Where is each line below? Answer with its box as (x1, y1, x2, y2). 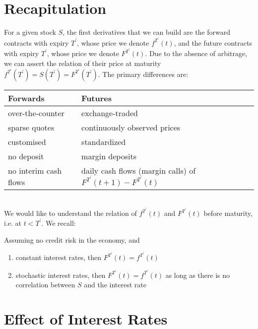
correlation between (15, 279, 75, 290)
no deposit (8, 150, 44, 162)
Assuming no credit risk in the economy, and (4, 234, 140, 245)
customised (8, 135, 46, 147)
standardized (81, 135, 126, 147)
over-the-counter (8, 107, 64, 119)
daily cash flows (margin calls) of (81, 165, 196, 177)
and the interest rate (84, 279, 146, 290)
